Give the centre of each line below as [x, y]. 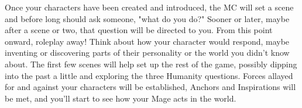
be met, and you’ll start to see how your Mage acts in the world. [121, 98]
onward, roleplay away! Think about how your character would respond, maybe [147, 41]
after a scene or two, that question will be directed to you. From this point [139, 30]
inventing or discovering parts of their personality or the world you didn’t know [147, 53]
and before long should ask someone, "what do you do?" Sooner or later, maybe [147, 18]
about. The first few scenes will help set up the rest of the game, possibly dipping [151, 64]
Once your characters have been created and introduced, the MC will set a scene [149, 7]
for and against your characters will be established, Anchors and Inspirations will [150, 87]
